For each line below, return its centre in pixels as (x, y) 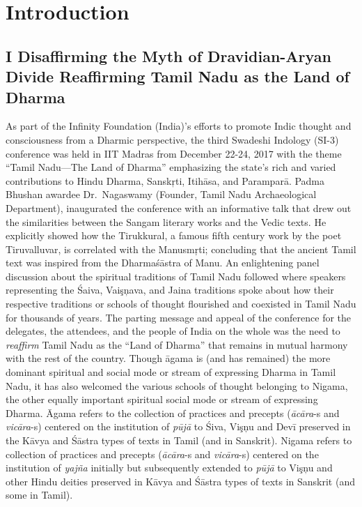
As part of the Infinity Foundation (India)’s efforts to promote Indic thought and (179, 126)
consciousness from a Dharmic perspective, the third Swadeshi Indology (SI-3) (172, 139)
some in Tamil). (39, 495)
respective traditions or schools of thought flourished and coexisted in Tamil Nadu (181, 304)
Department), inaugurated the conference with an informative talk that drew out (179, 207)
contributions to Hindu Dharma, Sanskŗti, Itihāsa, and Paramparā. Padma (165, 180)
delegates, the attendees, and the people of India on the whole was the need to (173, 331)
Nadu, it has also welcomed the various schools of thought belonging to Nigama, (177, 385)
